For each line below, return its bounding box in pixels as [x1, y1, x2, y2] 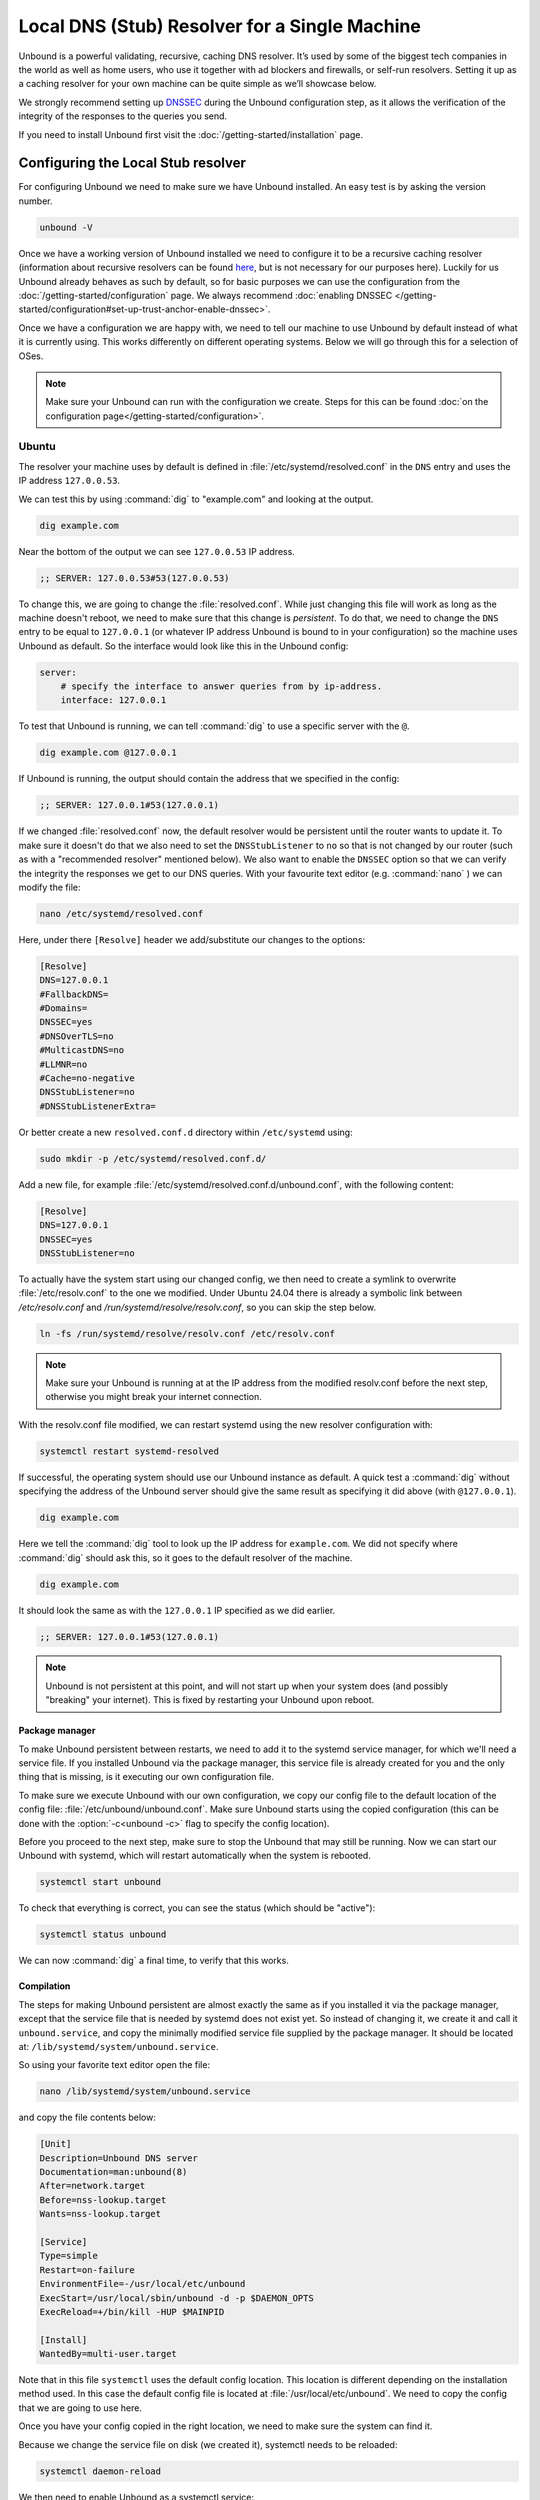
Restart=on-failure [39, 2264, 135, 2275]
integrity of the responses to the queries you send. [18, 110, 228, 122]
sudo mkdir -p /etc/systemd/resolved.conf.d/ [39, 1153, 267, 1164]
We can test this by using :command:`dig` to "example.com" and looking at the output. [18, 493, 374, 505]
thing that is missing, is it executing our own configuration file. [18, 1771, 275, 1783]
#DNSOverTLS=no [39, 1030, 114, 1042]
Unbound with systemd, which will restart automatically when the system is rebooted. [18, 1850, 372, 1862]
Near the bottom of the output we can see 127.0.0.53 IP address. [18, 545, 295, 557]
